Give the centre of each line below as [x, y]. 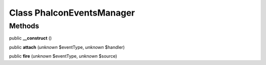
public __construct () [30, 38]
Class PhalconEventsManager [72, 13]
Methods [24, 26]
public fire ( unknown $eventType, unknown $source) [63, 56]
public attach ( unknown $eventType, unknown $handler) [67, 47]
